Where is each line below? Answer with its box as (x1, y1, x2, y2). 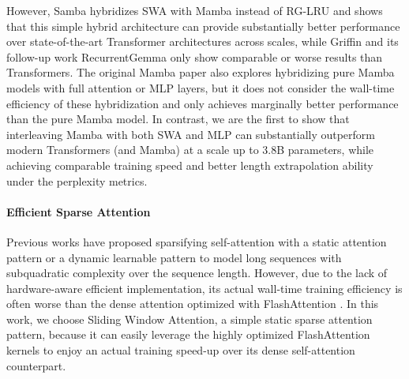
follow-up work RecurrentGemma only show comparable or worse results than (6, 48, 383, 65)
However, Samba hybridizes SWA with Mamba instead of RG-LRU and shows (6, 2, 383, 18)
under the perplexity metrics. (6, 172, 148, 189)
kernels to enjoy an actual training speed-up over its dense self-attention (6, 342, 355, 358)
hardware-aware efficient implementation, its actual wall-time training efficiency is (6, 280, 403, 296)
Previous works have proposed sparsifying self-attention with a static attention (6, 233, 387, 250)
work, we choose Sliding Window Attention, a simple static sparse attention (6, 310, 373, 327)
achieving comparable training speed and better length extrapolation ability (6, 156, 373, 173)
